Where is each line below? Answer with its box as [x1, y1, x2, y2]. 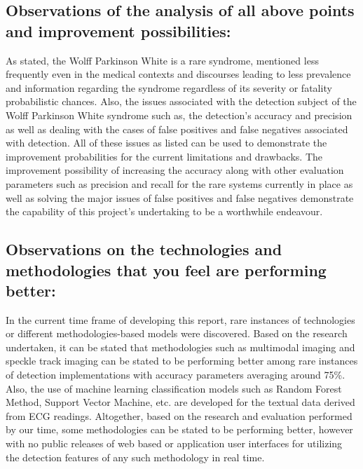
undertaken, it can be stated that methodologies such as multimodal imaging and [6, 339, 355, 354]
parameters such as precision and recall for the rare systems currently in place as [6, 176, 353, 191]
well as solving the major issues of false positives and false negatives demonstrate [6, 190, 354, 205]
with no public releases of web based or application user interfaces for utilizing [6, 436, 343, 451]
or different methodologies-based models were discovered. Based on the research [6, 326, 348, 341]
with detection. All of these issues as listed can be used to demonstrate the [6, 135, 327, 150]
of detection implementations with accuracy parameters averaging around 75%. [6, 367, 345, 382]
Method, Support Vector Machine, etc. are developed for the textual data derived [6, 395, 355, 409]
